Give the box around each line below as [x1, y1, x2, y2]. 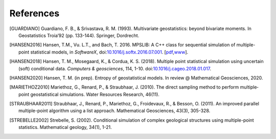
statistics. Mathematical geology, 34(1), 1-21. [18, 124, 112, 130]
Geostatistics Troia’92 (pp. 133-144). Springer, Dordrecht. [18, 32, 140, 38]
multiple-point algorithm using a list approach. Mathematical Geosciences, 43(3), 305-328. [18, 107, 211, 114]
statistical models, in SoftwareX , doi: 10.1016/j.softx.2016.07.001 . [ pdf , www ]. [30, 49, 189, 55]
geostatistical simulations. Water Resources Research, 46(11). [30, 91, 159, 97]
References [9, 8, 60, 19]
